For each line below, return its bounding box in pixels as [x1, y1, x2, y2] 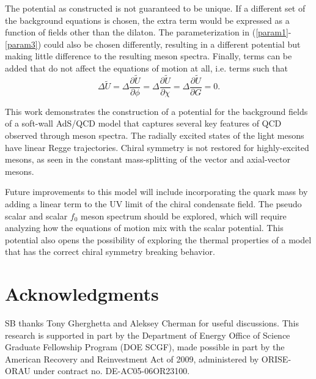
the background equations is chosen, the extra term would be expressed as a [5, 13, 290, 26]
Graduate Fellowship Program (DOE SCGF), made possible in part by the [5, 340, 285, 353]
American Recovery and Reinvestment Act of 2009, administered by [5, 352, 259, 365]
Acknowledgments [5, 281, 159, 306]
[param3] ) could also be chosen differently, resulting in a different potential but [5, 37, 301, 50]
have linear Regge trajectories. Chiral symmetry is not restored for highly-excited [5, 141, 309, 153]
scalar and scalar [5, 209, 68, 222]
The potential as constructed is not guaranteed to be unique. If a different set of [5, 2, 306, 14]
